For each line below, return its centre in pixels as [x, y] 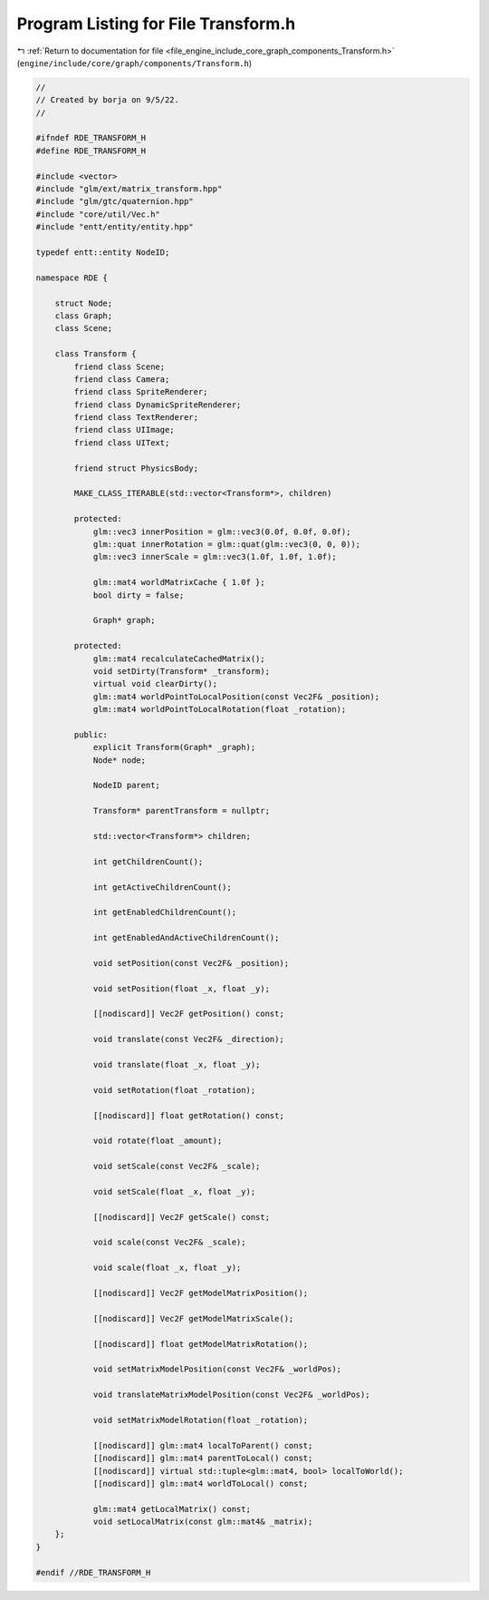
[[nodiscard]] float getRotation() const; [188, 1115]
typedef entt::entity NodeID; [103, 253]
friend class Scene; [120, 366]
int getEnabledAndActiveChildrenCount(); [186, 938]
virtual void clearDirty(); [155, 684]
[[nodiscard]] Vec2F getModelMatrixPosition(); [201, 1293]
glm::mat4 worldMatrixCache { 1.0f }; [179, 582]
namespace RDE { [72, 278]
